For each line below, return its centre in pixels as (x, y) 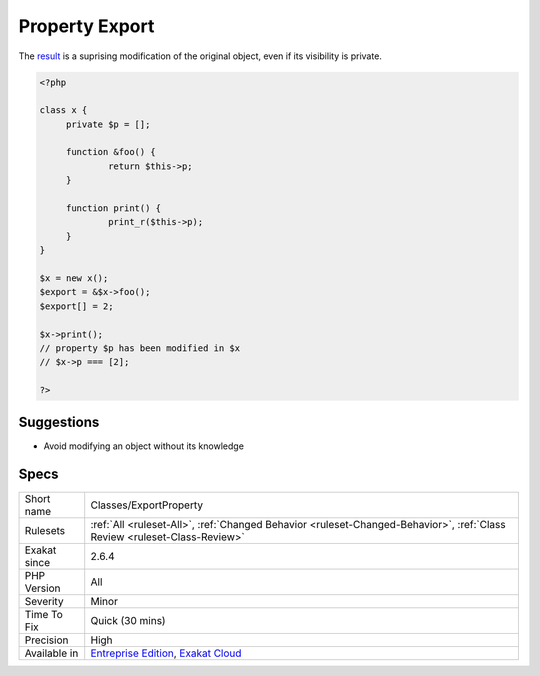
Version (42, 588)
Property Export (86, 26)
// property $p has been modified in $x (139, 348)
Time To (44, 614)
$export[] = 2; (76, 306)
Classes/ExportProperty (147, 505)
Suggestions (59, 421)
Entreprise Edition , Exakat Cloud (166, 653)
